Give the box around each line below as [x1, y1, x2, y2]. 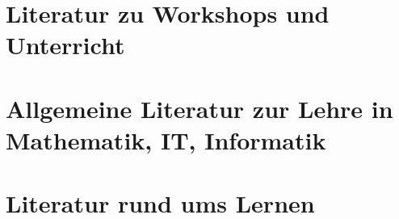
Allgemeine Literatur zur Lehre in [6, 91, 393, 124]
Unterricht [6, 28, 125, 61]
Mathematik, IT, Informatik [6, 123, 326, 156]
